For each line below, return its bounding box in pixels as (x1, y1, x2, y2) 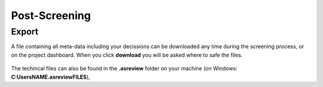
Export (11, 26, 39, 37)
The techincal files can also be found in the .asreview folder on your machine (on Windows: (11, 65, 238, 72)
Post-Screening (11, 9, 91, 22)
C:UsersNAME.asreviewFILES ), (11, 73, 90, 80)
